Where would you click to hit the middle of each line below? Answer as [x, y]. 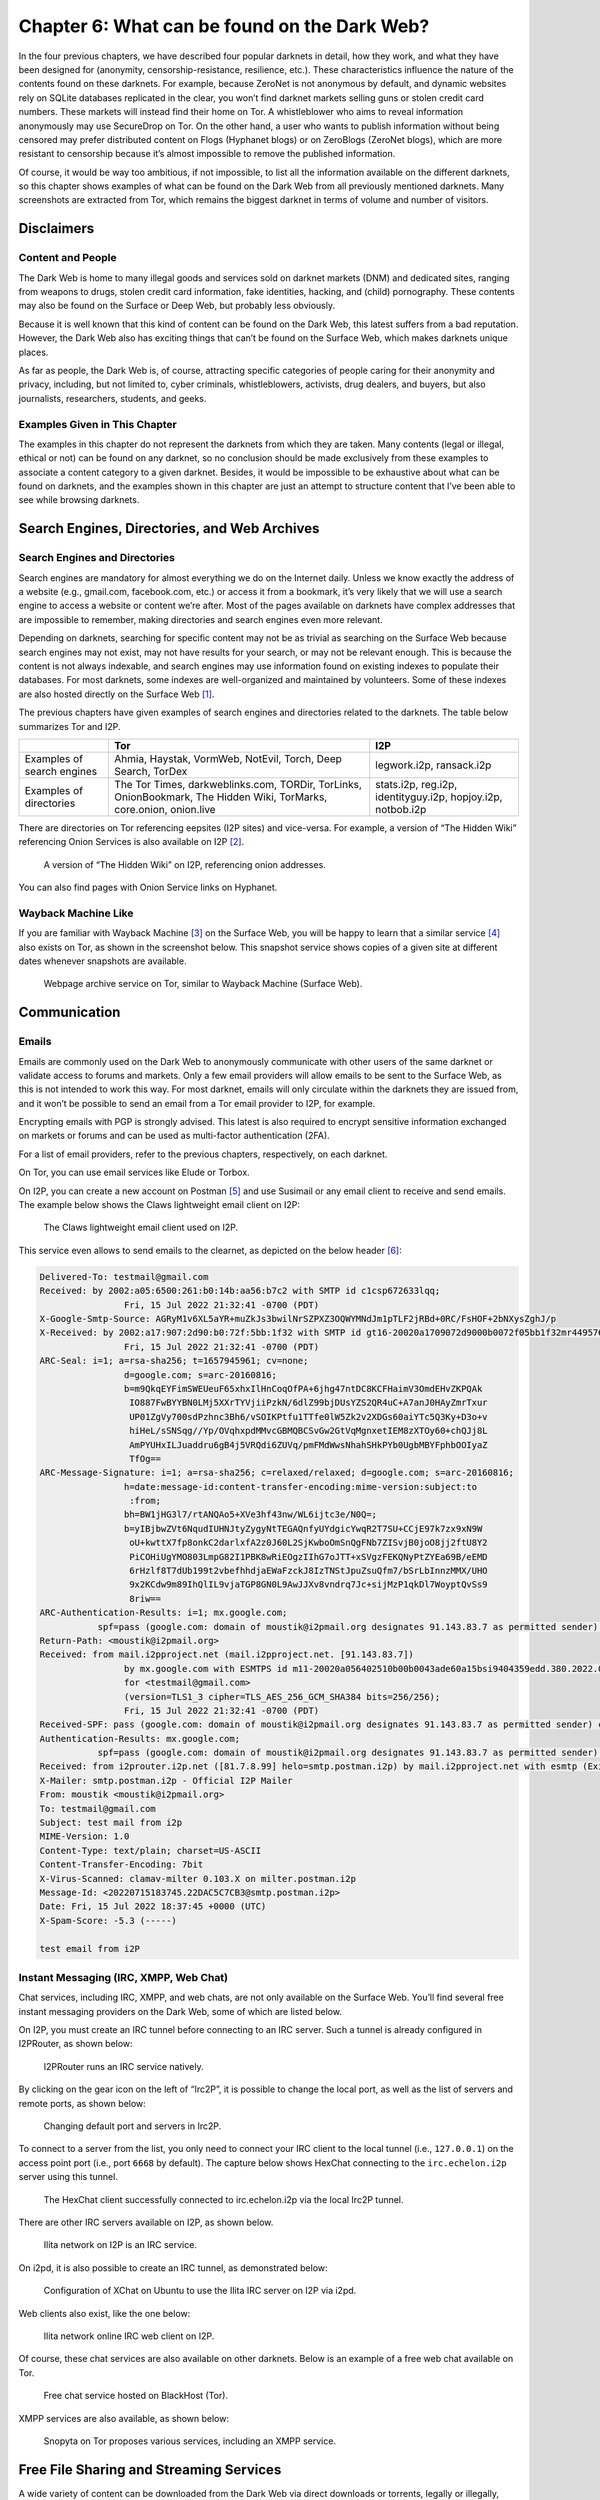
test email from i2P [89, 1948]
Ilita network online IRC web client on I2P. [129, 2336]
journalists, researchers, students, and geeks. [112, 398]
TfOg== [145, 1458]
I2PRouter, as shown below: [76, 2044]
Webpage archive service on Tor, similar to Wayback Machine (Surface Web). [203, 984]
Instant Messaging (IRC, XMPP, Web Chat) [123, 1977]
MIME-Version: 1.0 [84, 1836]
